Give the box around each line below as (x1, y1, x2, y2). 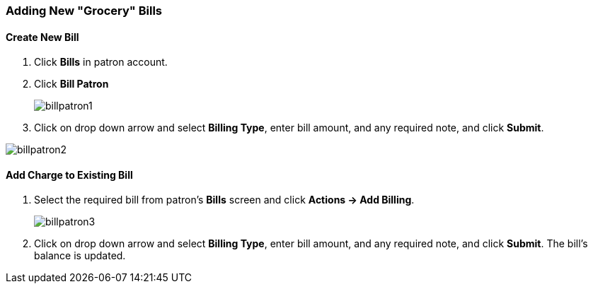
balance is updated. (34, 249, 126, 262)
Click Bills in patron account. (34, 56, 168, 69)
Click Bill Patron (34, 78, 109, 90)
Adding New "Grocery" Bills (6, 4, 162, 18)
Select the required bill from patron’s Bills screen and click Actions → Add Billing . (34, 194, 415, 206)
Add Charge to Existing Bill (6, 168, 133, 181)
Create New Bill (6, 30, 79, 43)
